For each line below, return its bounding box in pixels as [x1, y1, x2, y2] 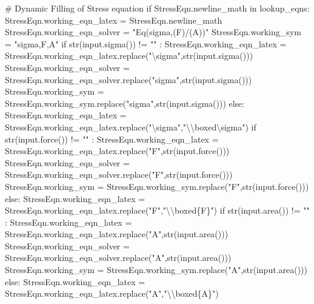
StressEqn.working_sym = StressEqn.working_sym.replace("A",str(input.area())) [5, 263, 308, 276]
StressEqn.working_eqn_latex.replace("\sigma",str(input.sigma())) [5, 49, 253, 62]
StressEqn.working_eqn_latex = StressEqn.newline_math [5, 13, 222, 26]
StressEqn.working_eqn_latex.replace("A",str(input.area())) [5, 228, 229, 240]
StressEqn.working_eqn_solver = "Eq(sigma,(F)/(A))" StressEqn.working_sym [5, 25, 301, 38]
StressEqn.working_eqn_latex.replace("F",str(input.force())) [5, 144, 230, 157]
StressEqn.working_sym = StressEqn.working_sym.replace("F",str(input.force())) [5, 180, 309, 192]
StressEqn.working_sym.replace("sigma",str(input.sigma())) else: [5, 96, 245, 109]
